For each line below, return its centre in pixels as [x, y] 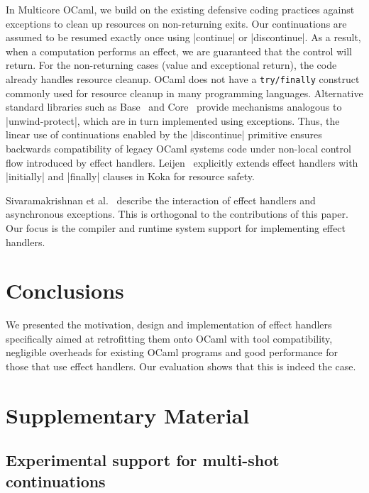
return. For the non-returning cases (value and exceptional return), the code [171, 65]
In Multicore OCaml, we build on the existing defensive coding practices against [180, 9]
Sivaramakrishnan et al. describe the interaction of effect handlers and [161, 200]
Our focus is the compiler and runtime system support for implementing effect [176, 227]
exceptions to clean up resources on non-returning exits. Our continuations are [176, 23]
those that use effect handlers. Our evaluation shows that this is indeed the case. [181, 366]
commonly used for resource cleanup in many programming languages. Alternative [184, 93]
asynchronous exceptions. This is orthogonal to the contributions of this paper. [177, 214]
